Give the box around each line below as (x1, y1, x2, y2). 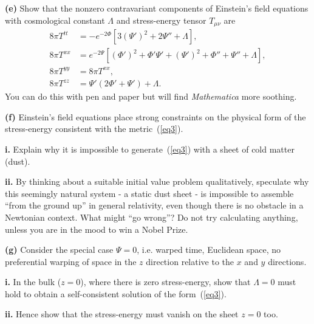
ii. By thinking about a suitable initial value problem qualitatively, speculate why (5, 175, 309, 188)
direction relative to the (146, 255, 234, 267)
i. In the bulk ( (5, 275, 61, 288)
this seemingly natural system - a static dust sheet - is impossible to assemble (5, 187, 294, 199)
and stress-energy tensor (116, 13, 206, 26)
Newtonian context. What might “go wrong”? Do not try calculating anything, (5, 210, 298, 223)
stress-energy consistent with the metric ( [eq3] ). (5, 122, 183, 135)
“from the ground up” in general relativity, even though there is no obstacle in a (5, 199, 304, 212)
